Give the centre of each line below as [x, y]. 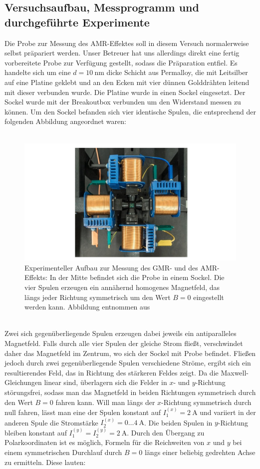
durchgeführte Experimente [77, 22]
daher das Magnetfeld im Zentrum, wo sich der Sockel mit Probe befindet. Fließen [130, 353]
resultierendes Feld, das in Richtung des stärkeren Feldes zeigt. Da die [112, 372]
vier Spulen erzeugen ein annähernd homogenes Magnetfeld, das [122, 287]
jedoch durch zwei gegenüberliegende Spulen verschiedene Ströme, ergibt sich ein [128, 363]
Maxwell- [235, 372]
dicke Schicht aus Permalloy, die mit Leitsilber [177, 72]
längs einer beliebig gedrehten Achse [200, 452]
